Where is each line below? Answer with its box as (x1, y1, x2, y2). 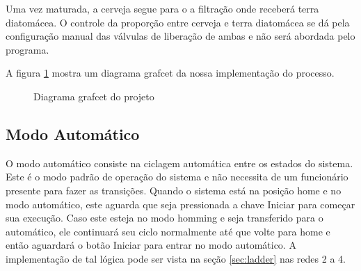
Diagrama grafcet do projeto (33, 88, 154, 103)
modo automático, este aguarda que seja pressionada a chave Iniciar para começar (6, 196, 355, 211)
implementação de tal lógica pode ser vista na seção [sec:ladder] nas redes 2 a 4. (6, 251, 346, 265)
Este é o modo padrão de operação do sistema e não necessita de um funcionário (6, 169, 348, 184)
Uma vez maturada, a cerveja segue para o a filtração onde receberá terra (6, 1, 319, 15)
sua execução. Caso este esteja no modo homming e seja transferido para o (6, 210, 323, 225)
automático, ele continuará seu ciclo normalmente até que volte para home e (6, 224, 330, 238)
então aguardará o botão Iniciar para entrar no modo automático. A (6, 238, 296, 252)
